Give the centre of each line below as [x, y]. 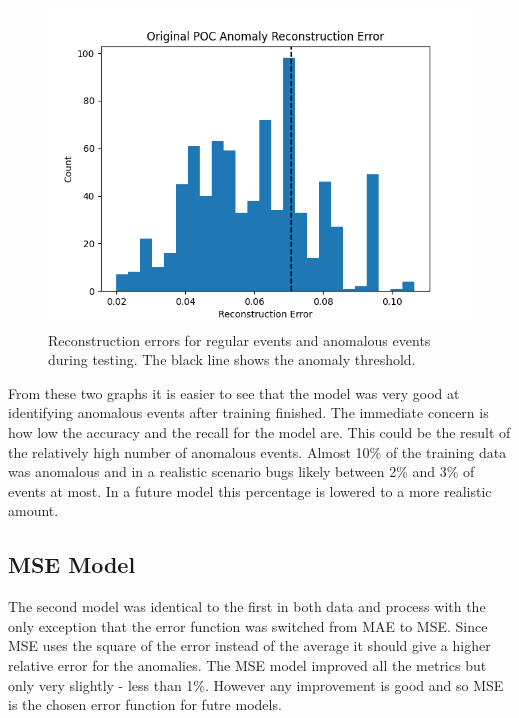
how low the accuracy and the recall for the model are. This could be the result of [259, 431]
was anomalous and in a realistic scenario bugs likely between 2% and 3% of [241, 471]
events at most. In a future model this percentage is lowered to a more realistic [250, 490]
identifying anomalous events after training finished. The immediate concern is [248, 412]
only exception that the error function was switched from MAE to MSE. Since [248, 625]
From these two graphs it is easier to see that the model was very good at [234, 392]
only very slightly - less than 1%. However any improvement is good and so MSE [256, 684]
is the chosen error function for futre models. [145, 704]
